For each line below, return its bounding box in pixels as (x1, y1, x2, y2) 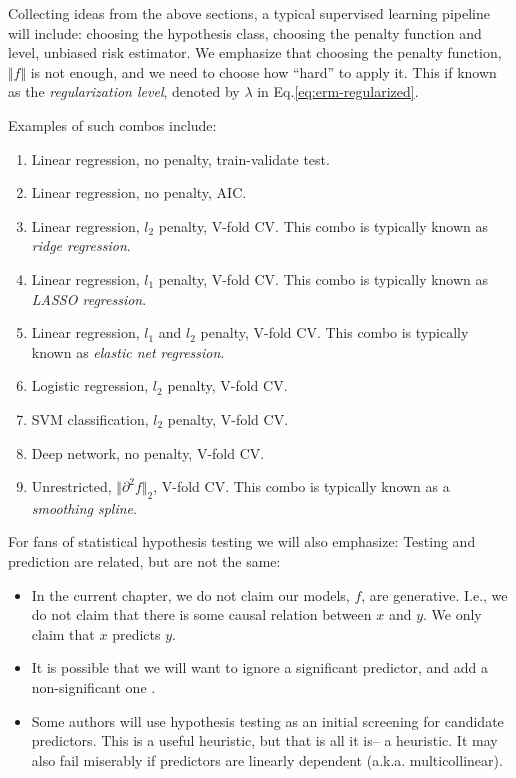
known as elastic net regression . (31, 341, 225, 362)
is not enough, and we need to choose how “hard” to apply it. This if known (30, 61, 497, 82)
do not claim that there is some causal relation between (31, 604, 372, 625)
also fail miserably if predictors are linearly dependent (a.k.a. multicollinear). (31, 749, 503, 770)
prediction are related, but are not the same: (8, 551, 281, 572)
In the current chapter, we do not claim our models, (31, 584, 350, 605)
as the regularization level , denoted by (8, 81, 240, 102)
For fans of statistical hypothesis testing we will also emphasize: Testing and (8, 531, 476, 552)
